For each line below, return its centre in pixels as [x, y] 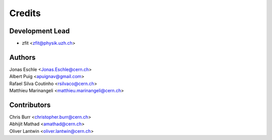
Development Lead [40, 31]
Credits [25, 13]
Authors [22, 57]
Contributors [30, 105]
